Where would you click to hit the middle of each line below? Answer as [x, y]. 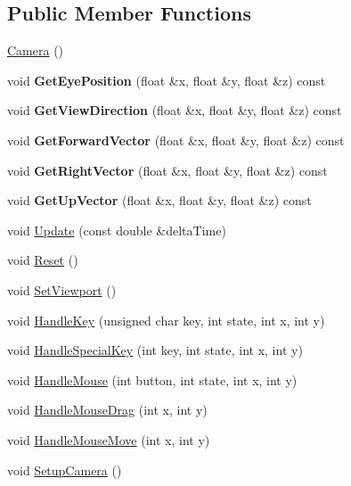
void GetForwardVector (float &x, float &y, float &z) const [176, 140]
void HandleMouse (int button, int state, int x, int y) [152, 379]
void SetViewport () [62, 289]
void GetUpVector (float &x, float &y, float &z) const [159, 200]
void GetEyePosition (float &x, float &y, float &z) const [167, 80]
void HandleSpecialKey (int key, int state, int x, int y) [155, 350]
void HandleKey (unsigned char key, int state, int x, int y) [166, 320]
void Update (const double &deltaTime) [117, 230]
